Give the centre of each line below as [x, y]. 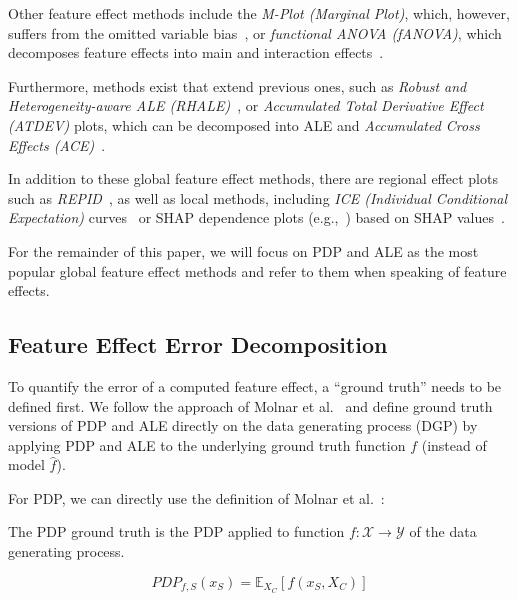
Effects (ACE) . [57, 144]
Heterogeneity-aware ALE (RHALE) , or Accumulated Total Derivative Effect [246, 105]
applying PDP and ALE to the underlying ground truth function [207, 444]
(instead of [454, 444]
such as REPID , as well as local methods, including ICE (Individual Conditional [258, 197]
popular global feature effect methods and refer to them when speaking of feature [257, 270]
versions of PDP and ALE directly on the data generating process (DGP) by [243, 425]
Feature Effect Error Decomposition [198, 344]
